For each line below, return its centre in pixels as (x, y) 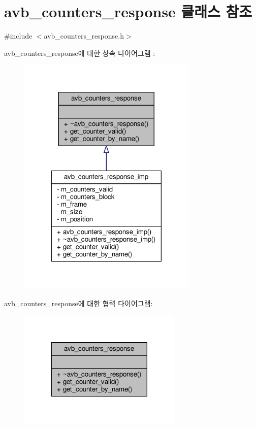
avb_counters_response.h (84, 36)
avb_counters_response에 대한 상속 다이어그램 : (80, 53)
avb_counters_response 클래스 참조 (128, 11)
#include (18, 36)
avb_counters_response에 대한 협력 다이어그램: (78, 303)
